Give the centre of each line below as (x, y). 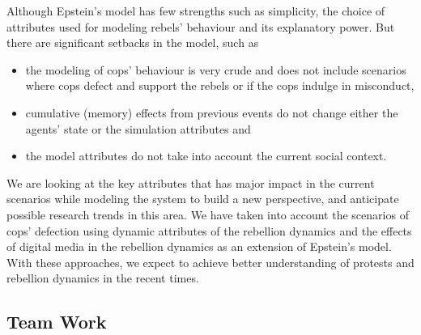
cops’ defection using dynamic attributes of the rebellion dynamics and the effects (209, 230)
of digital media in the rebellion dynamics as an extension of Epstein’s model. (199, 246)
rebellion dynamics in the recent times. (103, 278)
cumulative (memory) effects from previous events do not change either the (212, 112)
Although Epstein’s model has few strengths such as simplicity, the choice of (196, 11)
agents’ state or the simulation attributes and (138, 128)
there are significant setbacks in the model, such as (133, 42)
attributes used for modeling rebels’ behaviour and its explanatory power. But (201, 26)
